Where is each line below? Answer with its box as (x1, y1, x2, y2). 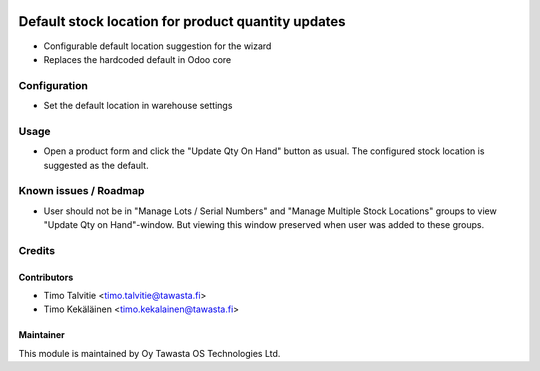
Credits (18, 243, 55, 257)
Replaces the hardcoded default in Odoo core (43, 53, 232, 65)
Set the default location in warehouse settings (43, 100, 233, 112)
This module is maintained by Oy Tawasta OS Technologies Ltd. (18, 347, 281, 359)
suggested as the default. (43, 159, 149, 171)
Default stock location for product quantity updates (18, 13, 346, 30)
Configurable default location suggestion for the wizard (43, 40, 272, 52)
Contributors (18, 271, 74, 283)
